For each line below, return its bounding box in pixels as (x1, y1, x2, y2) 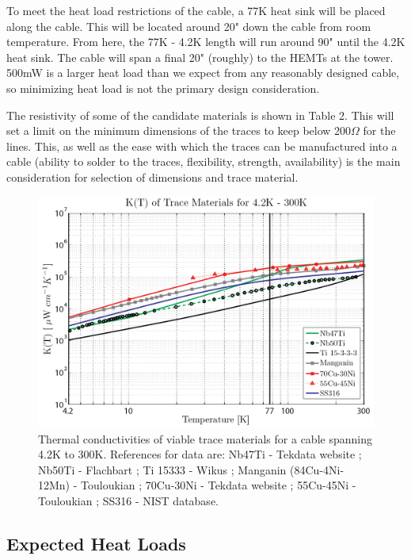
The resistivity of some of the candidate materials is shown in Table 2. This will (6, 106, 394, 123)
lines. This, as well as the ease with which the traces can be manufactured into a (6, 137, 398, 154)
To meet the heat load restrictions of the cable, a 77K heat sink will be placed (6, 2, 386, 18)
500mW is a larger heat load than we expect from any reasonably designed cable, (6, 64, 400, 81)
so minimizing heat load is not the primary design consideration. (6, 79, 320, 96)
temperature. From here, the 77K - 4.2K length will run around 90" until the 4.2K (6, 33, 405, 50)
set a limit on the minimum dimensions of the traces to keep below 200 (6, 122, 352, 139)
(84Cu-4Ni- (290, 461, 344, 478)
